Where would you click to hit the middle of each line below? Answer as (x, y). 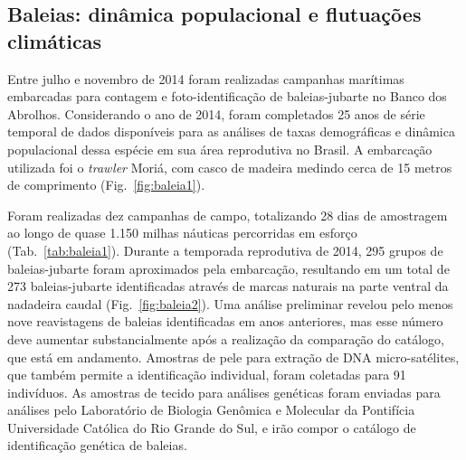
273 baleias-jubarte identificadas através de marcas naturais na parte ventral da (228, 286)
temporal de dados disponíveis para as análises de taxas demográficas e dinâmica (231, 131)
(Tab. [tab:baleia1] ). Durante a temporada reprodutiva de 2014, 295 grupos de (225, 250)
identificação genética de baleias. (97, 445)
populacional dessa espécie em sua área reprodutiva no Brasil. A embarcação (220, 149)
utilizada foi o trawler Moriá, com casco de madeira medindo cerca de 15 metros (230, 167)
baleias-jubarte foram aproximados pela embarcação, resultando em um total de (228, 268)
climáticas (55, 40)
